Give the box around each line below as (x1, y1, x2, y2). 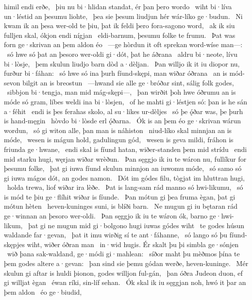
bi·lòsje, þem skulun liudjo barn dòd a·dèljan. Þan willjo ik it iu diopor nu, (4, 58, 240, 68)
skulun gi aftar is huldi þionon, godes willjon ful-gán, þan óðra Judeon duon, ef (4, 267, 243, 278)
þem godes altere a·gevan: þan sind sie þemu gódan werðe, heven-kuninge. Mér (4, 258, 249, 268)
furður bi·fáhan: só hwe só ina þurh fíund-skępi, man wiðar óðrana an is (4, 68, 227, 78)
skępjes (4, 239, 25, 249)
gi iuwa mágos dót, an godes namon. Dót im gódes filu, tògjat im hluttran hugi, (4, 172, 245, 183)
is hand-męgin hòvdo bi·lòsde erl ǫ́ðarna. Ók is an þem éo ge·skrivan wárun (4, 116, 241, 126)
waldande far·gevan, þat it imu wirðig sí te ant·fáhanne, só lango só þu (4, 230, 227, 240)
